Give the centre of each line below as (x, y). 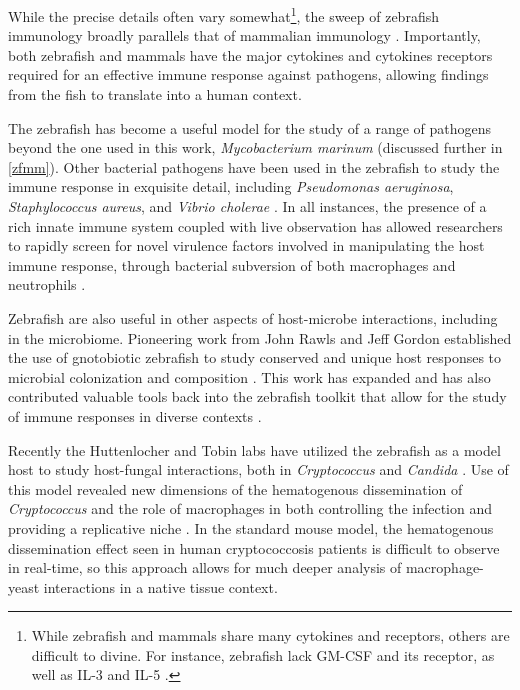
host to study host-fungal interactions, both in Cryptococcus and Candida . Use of (258, 469)
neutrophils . (47, 284)
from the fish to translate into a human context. (155, 94)
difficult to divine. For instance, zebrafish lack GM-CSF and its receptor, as (263, 654)
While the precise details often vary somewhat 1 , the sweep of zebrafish (223, 14)
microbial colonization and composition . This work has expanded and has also (249, 376)
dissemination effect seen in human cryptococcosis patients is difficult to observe (254, 547)
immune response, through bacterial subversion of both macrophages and (232, 264)
